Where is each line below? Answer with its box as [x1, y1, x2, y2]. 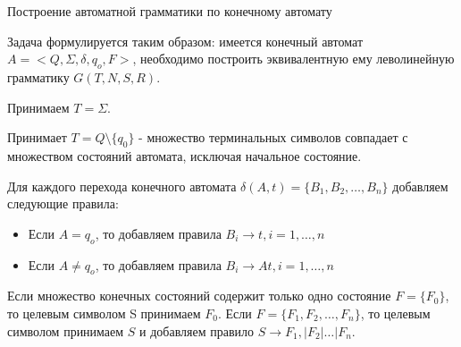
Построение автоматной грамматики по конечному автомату [7, 2, 332, 20]
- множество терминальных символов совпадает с [138, 128, 408, 147]
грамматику [7, 67, 70, 86]
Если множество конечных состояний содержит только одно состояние [7, 286, 391, 305]
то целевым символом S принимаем [7, 303, 201, 322]
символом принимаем [7, 321, 124, 340]
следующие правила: [7, 194, 119, 213]
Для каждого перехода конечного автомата [7, 176, 237, 195]
